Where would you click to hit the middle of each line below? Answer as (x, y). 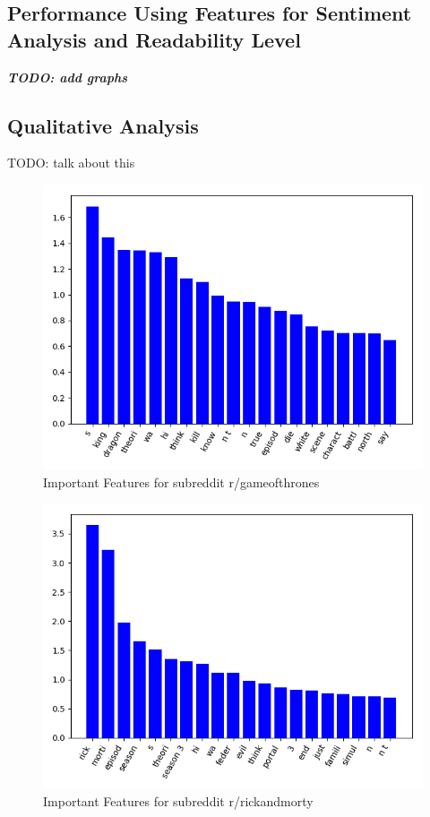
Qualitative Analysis (103, 125)
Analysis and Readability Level (154, 39)
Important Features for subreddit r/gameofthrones (181, 482)
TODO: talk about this (71, 163)
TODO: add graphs (68, 77)
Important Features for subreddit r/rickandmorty (178, 800)
